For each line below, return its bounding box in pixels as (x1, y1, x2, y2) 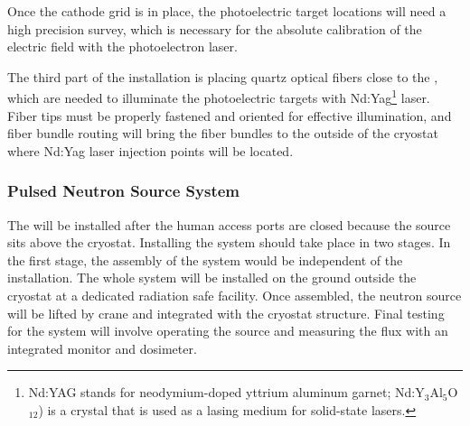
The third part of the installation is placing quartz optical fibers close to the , (7, 67, 438, 86)
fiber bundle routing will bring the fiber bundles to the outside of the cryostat (7, 124, 438, 143)
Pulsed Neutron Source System (7, 180, 240, 202)
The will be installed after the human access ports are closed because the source (7, 215, 451, 234)
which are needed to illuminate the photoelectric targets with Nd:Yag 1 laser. (7, 86, 430, 107)
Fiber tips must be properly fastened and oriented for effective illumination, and (7, 106, 452, 125)
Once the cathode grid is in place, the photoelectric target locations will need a (7, 2, 446, 20)
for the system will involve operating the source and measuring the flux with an (7, 321, 448, 340)
